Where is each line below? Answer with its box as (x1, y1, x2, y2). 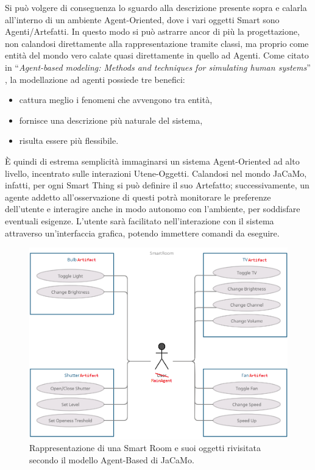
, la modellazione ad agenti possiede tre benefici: (5, 73, 185, 85)
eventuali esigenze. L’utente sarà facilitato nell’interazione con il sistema (5, 214, 274, 227)
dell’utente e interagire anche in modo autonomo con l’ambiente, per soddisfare (5, 202, 300, 215)
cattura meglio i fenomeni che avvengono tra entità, (19, 93, 213, 106)
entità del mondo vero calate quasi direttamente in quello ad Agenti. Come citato (5, 49, 309, 62)
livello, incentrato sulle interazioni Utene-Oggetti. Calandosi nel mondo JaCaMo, (5, 166, 307, 179)
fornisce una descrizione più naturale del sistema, (19, 113, 203, 126)
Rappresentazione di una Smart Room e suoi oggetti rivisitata (29, 441, 261, 454)
